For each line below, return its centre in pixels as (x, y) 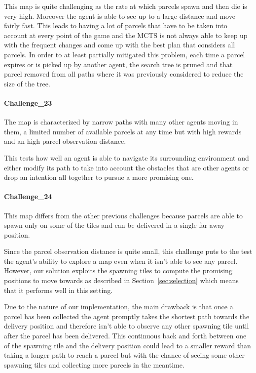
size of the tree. (27, 83)
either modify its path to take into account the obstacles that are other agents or (126, 167)
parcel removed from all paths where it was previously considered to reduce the (124, 74)
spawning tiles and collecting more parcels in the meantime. (94, 364)
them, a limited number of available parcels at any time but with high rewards (123, 131)
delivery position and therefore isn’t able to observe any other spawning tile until (127, 326)
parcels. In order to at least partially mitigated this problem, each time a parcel (125, 54)
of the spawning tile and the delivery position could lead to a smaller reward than (128, 345)
